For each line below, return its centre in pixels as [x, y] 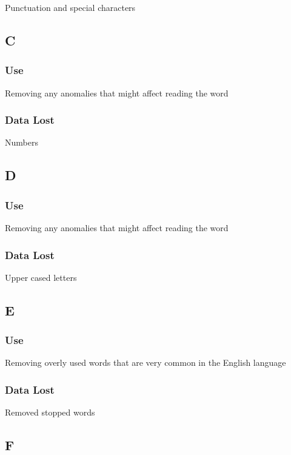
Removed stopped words [50, 412]
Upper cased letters [41, 277]
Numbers [22, 142]
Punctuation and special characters [70, 7]
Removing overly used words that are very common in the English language [145, 362]
